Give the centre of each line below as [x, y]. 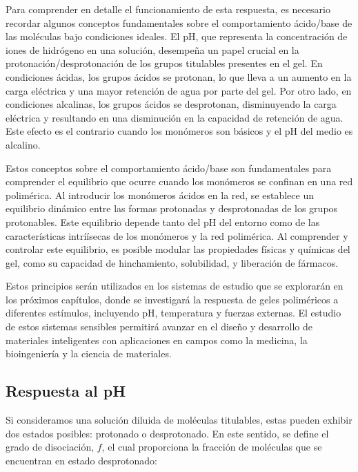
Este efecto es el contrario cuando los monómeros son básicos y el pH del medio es [179, 131]
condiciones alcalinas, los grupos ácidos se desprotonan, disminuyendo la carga [171, 104]
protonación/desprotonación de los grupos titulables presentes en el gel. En [164, 63]
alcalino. [23, 144]
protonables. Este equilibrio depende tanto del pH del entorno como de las [163, 221]
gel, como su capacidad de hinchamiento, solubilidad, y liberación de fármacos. [172, 262]
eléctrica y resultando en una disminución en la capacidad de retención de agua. [175, 117]
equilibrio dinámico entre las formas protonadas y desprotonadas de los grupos [172, 208]
